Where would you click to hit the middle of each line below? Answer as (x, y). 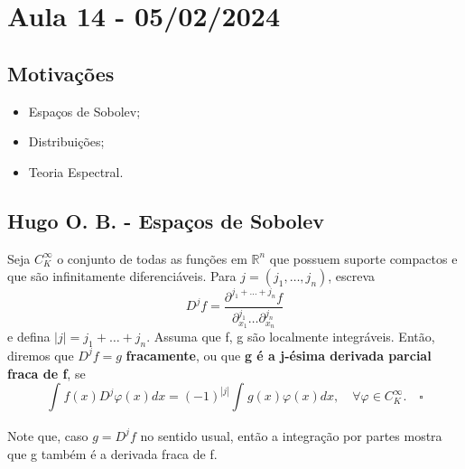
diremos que (41, 355)
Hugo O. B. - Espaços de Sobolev (166, 220)
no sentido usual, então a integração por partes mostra (291, 435)
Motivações (61, 73)
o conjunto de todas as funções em (152, 258)
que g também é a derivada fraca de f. (112, 453)
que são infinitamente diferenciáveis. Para (122, 276)
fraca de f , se (46, 373)
